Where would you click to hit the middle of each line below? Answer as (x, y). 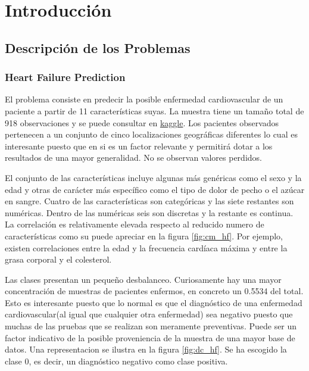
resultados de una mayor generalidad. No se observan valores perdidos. (133, 158)
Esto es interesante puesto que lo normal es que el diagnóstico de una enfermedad (154, 302)
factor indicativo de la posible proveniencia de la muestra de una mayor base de (150, 337)
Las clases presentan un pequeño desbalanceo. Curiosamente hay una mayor (143, 279)
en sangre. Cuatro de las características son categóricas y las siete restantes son (149, 201)
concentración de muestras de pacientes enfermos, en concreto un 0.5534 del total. (154, 291)
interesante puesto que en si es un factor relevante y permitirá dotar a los (139, 146)
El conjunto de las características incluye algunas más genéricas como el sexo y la (153, 177)
